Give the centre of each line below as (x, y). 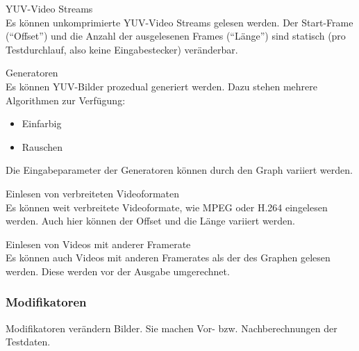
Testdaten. (28, 342)
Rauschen (42, 146)
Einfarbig (42, 123)
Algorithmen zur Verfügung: (66, 100)
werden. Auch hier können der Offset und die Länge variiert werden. (151, 221)
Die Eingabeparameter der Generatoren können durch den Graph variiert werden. (179, 170)
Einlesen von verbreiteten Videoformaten (93, 193)
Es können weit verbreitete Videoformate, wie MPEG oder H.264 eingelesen (167, 207)
